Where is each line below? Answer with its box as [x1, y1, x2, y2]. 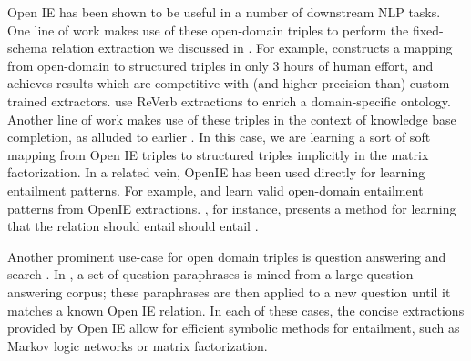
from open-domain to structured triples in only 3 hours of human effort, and [7, 55, 434, 75]
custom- [409, 74, 455, 93]
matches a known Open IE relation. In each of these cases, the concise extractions [7, 300, 465, 319]
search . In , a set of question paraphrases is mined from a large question [7, 265, 414, 284]
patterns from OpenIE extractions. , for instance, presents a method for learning [7, 198, 456, 217]
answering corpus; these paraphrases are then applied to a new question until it [7, 282, 451, 301]
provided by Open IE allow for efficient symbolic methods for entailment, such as [7, 318, 460, 337]
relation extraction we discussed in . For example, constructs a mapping [51, 38, 453, 57]
